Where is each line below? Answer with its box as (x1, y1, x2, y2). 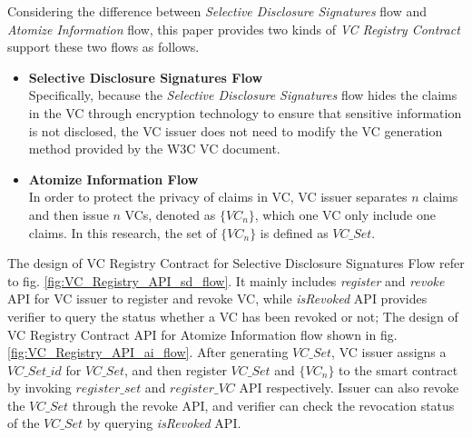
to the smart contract (339, 360, 458, 379)
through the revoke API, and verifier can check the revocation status (72, 395, 455, 414)
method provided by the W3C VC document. (28, 139, 280, 158)
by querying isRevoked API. (86, 413, 241, 433)
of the (7, 413, 40, 433)
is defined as (260, 223, 329, 242)
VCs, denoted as (124, 204, 216, 224)
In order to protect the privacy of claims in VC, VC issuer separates (28, 187, 408, 206)
